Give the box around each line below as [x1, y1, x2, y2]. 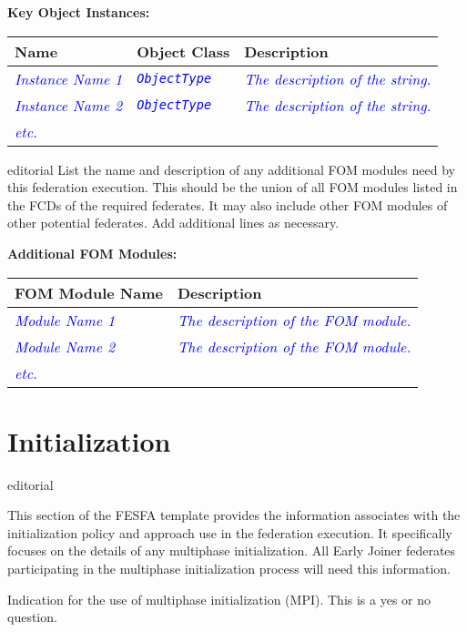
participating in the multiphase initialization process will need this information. [7, 559, 451, 578]
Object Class [137, 40, 230, 62]
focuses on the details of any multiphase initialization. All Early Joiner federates [7, 541, 456, 560]
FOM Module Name [15, 281, 163, 303]
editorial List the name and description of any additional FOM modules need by [7, 159, 455, 178]
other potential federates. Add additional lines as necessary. [7, 213, 340, 232]
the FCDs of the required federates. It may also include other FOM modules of [7, 195, 448, 214]
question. [7, 607, 57, 627]
